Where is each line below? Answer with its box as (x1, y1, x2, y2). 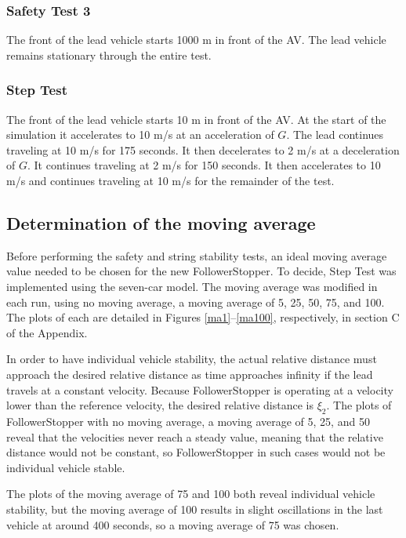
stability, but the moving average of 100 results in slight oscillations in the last (6, 500, 383, 517)
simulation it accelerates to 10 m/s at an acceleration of (6, 126, 274, 143)
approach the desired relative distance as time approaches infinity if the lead (6, 365, 373, 382)
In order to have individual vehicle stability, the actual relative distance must (6, 351, 377, 367)
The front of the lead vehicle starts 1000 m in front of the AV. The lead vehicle (6, 31, 386, 48)
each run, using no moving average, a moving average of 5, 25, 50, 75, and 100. (6, 293, 385, 310)
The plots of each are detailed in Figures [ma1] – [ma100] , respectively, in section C (6, 309, 400, 325)
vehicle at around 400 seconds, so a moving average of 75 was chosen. (6, 516, 339, 533)
